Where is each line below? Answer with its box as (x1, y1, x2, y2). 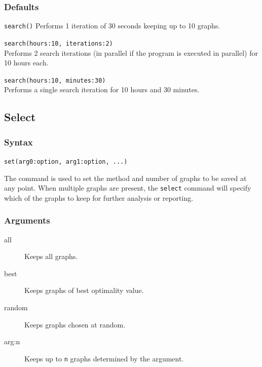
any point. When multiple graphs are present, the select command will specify (4, 182, 251, 193)
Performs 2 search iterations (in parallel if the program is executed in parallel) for (4, 47, 258, 58)
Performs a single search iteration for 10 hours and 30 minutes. (4, 84, 200, 95)
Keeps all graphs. (24, 251, 78, 262)
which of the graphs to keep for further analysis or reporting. (4, 192, 194, 203)
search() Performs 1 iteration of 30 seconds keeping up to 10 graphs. (4, 20, 220, 31)
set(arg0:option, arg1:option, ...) (4, 158, 128, 165)
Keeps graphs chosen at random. (24, 319, 126, 329)
